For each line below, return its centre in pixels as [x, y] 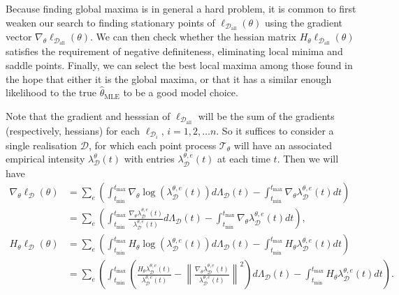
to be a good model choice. [181, 92]
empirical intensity [45, 159]
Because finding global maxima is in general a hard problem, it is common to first [181, 8]
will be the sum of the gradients [266, 115]
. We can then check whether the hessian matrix [193, 37]
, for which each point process [152, 145]
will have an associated [283, 145]
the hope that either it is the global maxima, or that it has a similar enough [169, 78]
